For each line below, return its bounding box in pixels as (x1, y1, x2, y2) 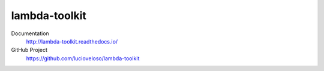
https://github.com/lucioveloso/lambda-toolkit (26, 54, 140, 62)
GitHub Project (11, 47, 48, 54)
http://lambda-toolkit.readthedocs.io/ (26, 38, 118, 45)
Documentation (11, 30, 49, 37)
